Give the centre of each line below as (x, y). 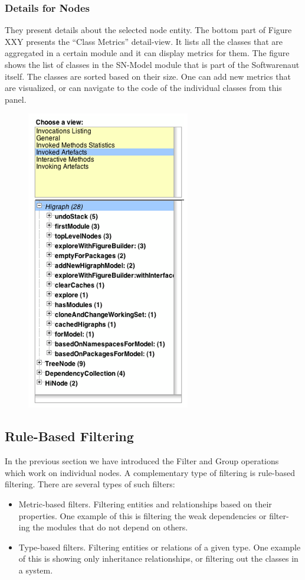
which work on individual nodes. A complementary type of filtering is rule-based (150, 472)
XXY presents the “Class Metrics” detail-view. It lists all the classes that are (144, 41)
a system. (36, 570)
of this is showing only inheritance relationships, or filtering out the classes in (158, 558)
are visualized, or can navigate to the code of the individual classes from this (143, 88)
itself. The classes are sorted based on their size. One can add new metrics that (148, 76)
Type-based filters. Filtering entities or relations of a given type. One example (160, 547)
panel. (16, 99)
